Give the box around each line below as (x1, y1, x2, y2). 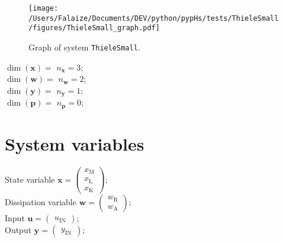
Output (5, 224, 32, 236)
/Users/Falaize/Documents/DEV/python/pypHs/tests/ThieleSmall (28, 14, 279, 23)
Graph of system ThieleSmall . (28, 40, 140, 53)
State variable (5, 173, 55, 185)
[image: (28, 4, 59, 12)
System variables (5, 131, 144, 155)
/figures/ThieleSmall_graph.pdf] (28, 24, 160, 33)
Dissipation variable (5, 196, 76, 208)
